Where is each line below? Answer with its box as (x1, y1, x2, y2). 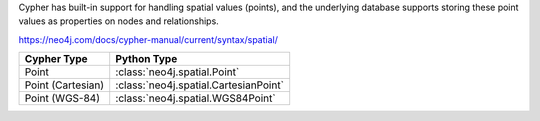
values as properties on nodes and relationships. (18, 15, 219, 27)
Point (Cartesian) (24, 78, 105, 92)
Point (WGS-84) (24, 91, 100, 105)
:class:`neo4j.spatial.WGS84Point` (115, 91, 276, 105)
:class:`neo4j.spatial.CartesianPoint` (115, 78, 285, 92)
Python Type (115, 52, 178, 66)
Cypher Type (24, 52, 89, 66)
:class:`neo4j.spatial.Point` (115, 65, 240, 79)
